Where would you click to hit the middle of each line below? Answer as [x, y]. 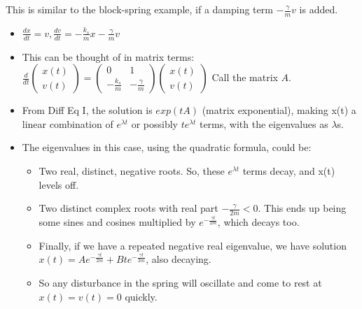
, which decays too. [258, 222]
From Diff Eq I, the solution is [87, 110]
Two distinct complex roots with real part [128, 208]
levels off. [59, 184]
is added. [319, 9]
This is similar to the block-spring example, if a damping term [139, 9]
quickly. [141, 296]
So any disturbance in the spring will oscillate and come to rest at [180, 283]
